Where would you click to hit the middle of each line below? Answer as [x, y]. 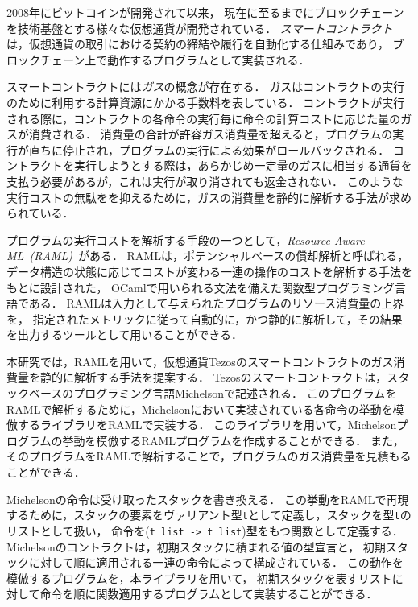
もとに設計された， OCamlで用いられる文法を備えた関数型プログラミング [201, 287]
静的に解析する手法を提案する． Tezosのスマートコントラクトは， [213, 377]
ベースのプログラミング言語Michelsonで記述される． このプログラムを [213, 393]
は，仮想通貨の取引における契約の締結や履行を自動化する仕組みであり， [198, 44]
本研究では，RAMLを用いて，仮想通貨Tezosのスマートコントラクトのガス [200, 361]
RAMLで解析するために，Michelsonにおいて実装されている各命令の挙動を [200, 409]
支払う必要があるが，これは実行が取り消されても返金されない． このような [205, 181]
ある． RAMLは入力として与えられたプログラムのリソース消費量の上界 [216, 303]
